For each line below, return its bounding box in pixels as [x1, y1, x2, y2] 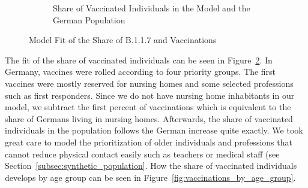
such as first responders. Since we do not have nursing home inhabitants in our [5, 89, 295, 101]
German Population [53, 13, 125, 26]
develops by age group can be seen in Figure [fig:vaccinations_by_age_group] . [5, 171, 296, 183]
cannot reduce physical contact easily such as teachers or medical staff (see [5, 147, 280, 160]
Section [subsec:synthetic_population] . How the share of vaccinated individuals [5, 159, 297, 172]
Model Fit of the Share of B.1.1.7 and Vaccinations [29, 34, 217, 46]
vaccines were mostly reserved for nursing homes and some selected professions [5, 77, 294, 89]
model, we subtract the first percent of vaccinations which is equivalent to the [5, 101, 291, 113]
